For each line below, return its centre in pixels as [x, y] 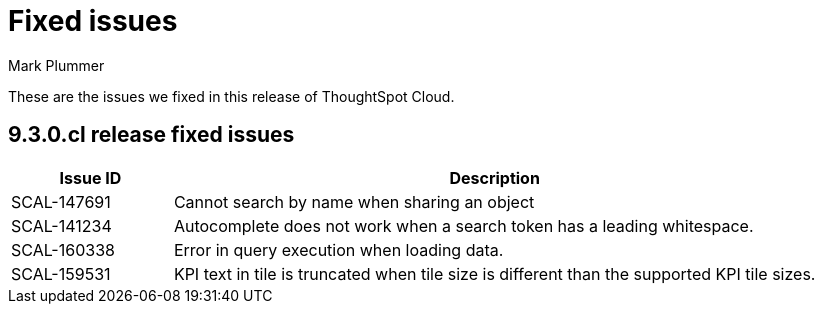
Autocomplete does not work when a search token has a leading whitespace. [463, 225]
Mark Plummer [56, 65]
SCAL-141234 [61, 225]
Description [494, 177]
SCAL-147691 [61, 201]
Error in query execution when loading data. [338, 249]
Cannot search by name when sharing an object [354, 201]
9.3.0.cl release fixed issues [151, 135]
